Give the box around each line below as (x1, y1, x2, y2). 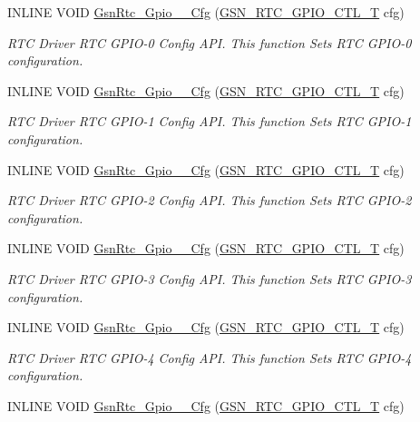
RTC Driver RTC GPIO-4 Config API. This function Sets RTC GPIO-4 (7, 348, 412, 367)
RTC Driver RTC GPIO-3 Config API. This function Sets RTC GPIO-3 (7, 269, 412, 288)
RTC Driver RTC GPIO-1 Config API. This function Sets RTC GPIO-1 (7, 112, 412, 131)
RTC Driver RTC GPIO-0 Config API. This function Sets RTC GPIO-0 (7, 33, 412, 52)
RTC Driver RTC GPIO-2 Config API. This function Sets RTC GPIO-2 (7, 191, 412, 210)
